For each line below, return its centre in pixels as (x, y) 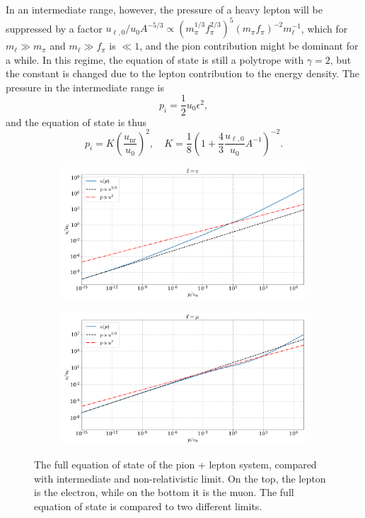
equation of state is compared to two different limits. (148, 506)
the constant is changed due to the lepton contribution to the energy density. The (183, 73)
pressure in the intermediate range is (85, 87)
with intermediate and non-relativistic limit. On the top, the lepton (180, 478)
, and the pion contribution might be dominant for (249, 46)
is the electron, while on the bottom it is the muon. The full (164, 492)
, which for (324, 28)
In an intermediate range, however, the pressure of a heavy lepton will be (164, 9)
